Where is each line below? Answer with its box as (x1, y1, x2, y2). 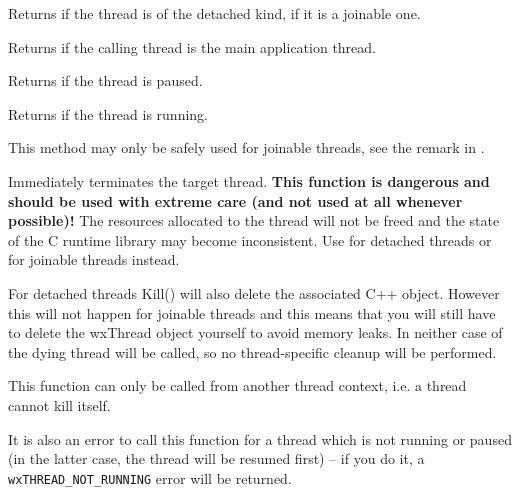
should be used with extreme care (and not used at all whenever (8, 190, 463, 211)
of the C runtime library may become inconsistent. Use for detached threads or (8, 229, 492, 250)
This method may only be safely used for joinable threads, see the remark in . (8, 137, 485, 158)
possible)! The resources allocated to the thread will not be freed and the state (8, 210, 500, 231)
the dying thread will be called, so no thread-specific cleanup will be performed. (8, 341, 497, 362)
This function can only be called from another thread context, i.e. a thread (8, 375, 467, 396)
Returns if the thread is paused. (8, 70, 203, 91)
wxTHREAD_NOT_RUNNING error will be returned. (8, 467, 292, 488)
